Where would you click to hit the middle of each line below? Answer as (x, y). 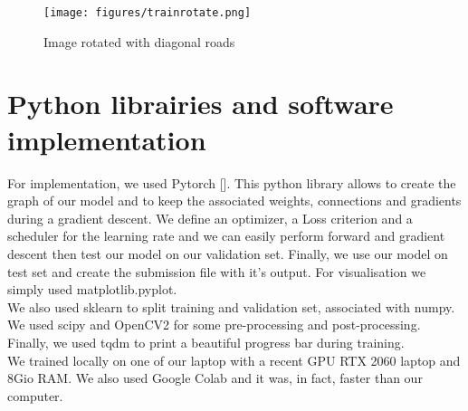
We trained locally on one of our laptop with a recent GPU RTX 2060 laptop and (234, 360)
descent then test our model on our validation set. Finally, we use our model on (228, 253)
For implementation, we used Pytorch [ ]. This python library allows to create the (232, 182)
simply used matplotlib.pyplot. (92, 289)
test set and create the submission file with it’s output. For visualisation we (217, 271)
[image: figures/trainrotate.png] (148, 13)
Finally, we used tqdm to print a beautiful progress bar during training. (206, 342)
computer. (35, 395)
